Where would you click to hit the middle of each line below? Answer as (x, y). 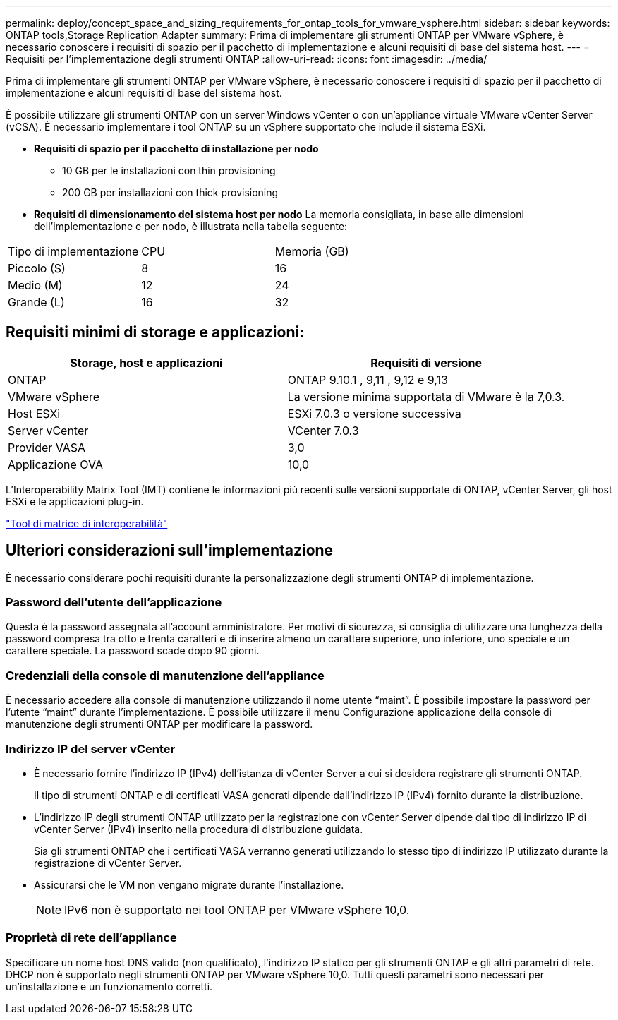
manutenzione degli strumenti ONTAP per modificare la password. (159, 724)
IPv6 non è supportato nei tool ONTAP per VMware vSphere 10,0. (237, 910)
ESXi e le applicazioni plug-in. (75, 501)
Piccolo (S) (37, 268)
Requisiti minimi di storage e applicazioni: (155, 332)
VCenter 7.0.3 (323, 430)
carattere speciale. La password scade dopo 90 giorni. (133, 651)
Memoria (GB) (312, 251)
